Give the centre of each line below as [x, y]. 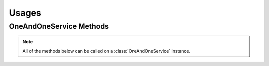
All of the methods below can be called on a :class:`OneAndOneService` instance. [107, 51]
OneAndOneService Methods [59, 26]
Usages [25, 13]
